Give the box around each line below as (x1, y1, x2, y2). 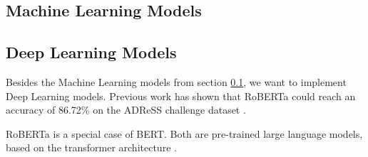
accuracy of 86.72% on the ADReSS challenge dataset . (6, 102, 246, 117)
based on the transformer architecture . (6, 140, 177, 155)
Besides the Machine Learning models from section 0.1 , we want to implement (6, 74, 347, 89)
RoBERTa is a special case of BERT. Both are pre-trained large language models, (6, 126, 363, 141)
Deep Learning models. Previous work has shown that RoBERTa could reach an (6, 88, 356, 103)
